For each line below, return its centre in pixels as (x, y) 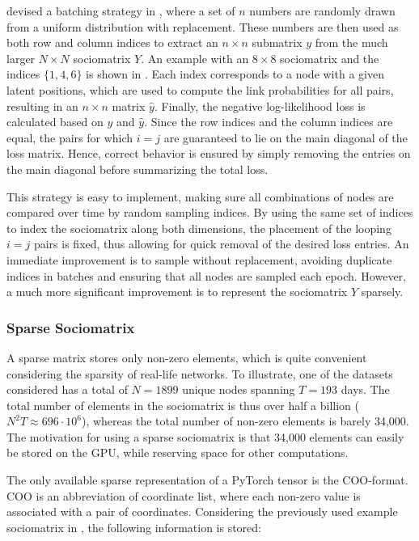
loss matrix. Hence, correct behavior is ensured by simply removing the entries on (209, 153)
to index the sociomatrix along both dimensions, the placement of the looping (199, 228)
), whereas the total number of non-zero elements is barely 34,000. (245, 421)
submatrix (277, 42)
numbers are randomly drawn (322, 11)
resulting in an (42, 106)
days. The (365, 389)
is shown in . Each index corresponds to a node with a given (235, 74)
